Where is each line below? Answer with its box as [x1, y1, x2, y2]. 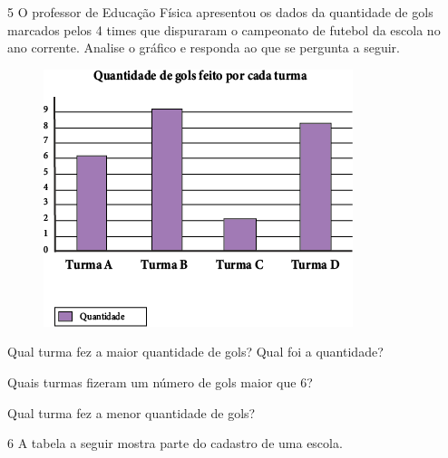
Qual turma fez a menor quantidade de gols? [7, 403, 256, 422]
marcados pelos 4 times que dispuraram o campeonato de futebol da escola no [7, 20, 441, 39]
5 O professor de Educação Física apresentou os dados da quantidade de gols [7, 3, 433, 21]
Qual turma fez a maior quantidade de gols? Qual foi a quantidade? [7, 342, 384, 361]
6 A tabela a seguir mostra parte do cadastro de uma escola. [7, 434, 343, 453]
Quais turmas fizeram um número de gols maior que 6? [7, 372, 313, 391]
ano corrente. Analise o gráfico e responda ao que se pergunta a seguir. [7, 38, 400, 57]
